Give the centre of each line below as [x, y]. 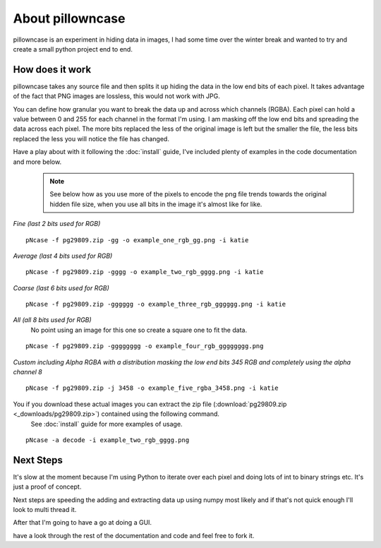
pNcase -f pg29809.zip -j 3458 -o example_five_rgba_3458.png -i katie [152, 388]
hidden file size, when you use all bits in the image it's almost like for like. [156, 204]
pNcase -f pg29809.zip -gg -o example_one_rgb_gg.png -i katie [137, 240]
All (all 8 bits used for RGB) [52, 320]
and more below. [37, 162]
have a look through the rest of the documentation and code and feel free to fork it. [134, 535]
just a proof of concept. [47, 487]
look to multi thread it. [45, 510]
